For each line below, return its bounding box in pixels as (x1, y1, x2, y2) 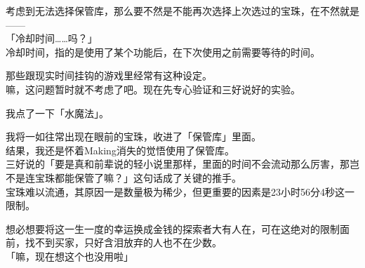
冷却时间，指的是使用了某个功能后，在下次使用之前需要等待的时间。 (6, 44, 320, 59)
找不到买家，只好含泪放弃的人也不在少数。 (25, 235, 222, 250)
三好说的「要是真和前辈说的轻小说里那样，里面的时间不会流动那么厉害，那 (6, 156, 350, 171)
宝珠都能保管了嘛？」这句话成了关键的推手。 (34, 170, 241, 185)
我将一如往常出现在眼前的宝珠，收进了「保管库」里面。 (6, 129, 261, 144)
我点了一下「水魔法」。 (6, 105, 109, 120)
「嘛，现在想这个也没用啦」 (6, 248, 133, 263)
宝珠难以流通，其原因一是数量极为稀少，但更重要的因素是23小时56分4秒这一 (6, 184, 354, 199)
